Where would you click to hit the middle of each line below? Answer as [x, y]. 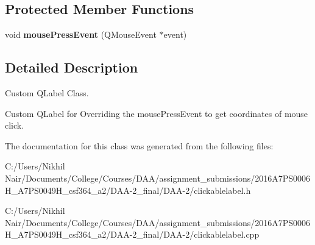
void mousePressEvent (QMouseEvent [81, 34]
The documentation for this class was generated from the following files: [139, 145]
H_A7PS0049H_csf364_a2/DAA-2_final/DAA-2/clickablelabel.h [128, 190]
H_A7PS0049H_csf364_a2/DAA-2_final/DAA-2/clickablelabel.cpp [132, 234]
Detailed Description [72, 67]
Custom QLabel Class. [47, 93]
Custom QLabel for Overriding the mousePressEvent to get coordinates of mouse [157, 113]
